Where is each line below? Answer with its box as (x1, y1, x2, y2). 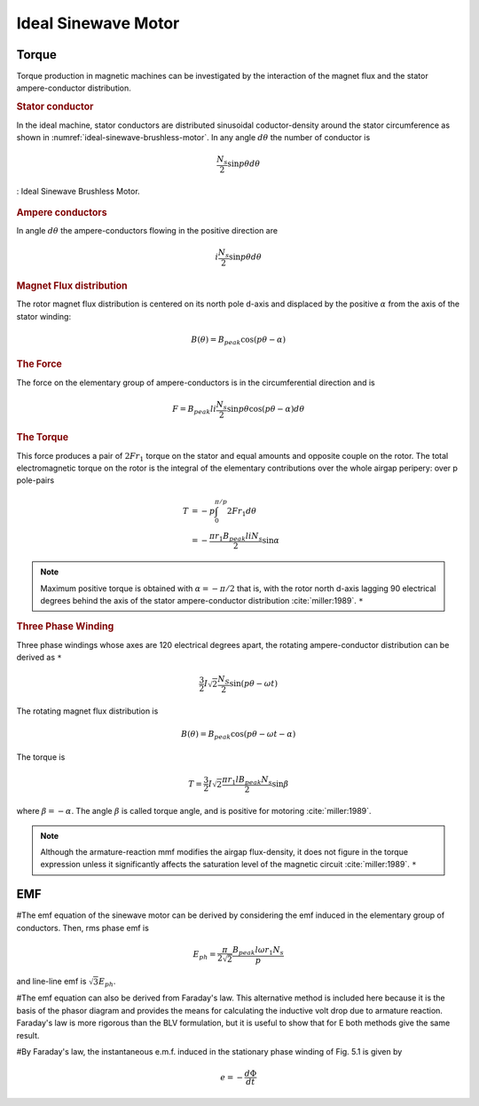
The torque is (16, 752, 66, 762)
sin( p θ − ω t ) (229, 679, 279, 689)
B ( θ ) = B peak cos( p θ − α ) (191, 334, 287, 346)
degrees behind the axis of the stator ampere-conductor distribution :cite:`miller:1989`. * (40, 595, 364, 605)
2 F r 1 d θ (226, 506, 257, 518)
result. (16, 1030, 40, 1040)
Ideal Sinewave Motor (16, 13, 180, 33)
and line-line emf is (16, 976, 87, 987)
